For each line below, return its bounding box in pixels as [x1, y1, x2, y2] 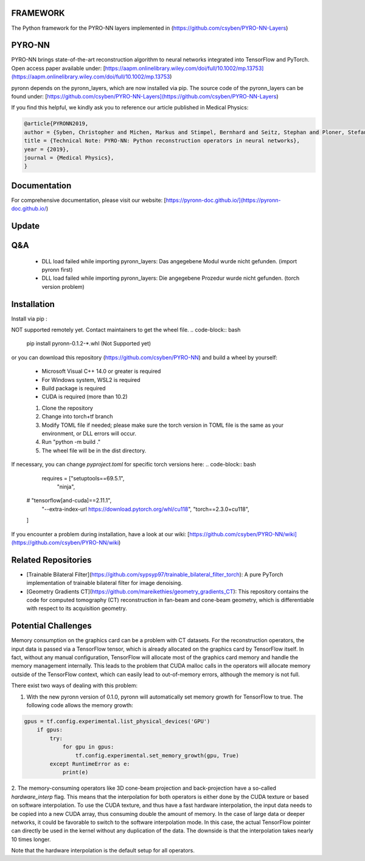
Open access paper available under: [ [11, 64, 106, 72]
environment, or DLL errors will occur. [41, 430, 137, 437]
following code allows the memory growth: [26, 702, 133, 709]
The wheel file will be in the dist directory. [41, 447, 147, 454]
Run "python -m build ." [41, 438, 101, 446]
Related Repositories [11, 555, 92, 565]
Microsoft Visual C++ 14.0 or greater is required [41, 368, 161, 375]
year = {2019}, [24, 146, 69, 153]
